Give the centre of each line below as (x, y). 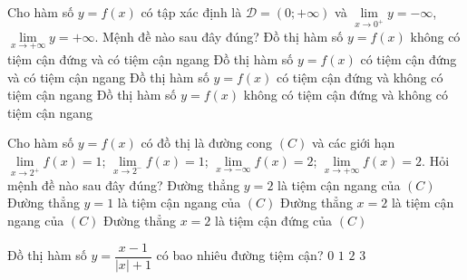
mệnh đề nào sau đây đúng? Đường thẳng (124, 184)
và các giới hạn (353, 143)
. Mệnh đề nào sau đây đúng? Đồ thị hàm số (219, 36)
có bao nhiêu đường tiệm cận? (240, 255)
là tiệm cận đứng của (274, 220)
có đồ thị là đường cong (207, 143)
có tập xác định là (191, 12)
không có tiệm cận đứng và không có (345, 95)
